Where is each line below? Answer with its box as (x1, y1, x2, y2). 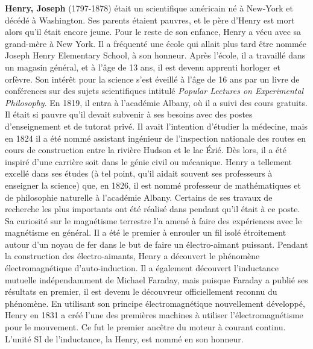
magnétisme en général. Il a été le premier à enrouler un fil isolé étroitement (5, 226, 286, 239)
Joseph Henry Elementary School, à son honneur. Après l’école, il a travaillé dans (5, 49, 306, 61)
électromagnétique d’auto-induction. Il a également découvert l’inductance (5, 262, 279, 274)
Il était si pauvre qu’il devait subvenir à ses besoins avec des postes (5, 108, 253, 121)
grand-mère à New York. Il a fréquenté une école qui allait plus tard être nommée (5, 37, 306, 49)
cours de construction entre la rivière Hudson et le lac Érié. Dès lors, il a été (5, 143, 286, 156)
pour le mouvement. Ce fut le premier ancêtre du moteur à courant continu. (5, 321, 286, 333)
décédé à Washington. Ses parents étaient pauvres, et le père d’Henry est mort (5, 13, 295, 26)
